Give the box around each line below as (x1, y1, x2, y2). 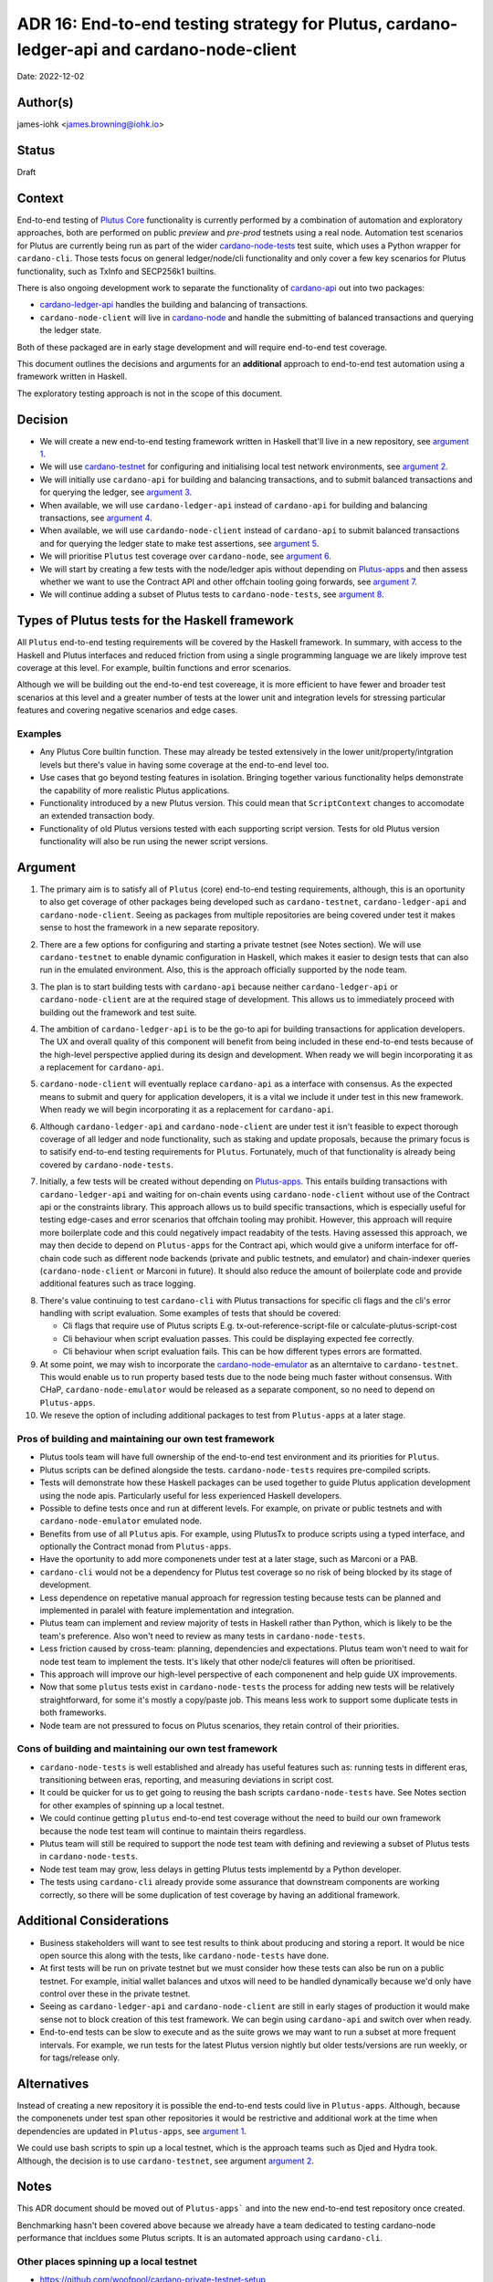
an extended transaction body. (39, 811, 155, 822)
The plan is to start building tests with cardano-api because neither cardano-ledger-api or (39, 981, 399, 992)
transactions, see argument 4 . (39, 512, 152, 523)
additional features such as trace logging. (39, 1278, 196, 1289)
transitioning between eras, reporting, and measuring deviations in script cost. (39, 1774, 335, 1785)
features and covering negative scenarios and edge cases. (16, 705, 238, 716)
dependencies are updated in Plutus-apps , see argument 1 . (16, 2125, 246, 2136)
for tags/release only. (39, 2052, 121, 2063)
